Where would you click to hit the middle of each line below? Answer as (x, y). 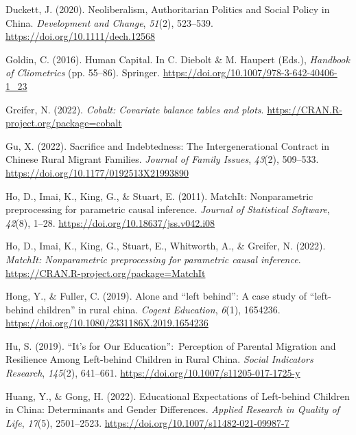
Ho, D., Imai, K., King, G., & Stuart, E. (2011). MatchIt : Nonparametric (159, 196)
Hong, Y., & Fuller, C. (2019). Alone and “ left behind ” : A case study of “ (160, 296)
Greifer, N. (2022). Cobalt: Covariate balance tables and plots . (135, 109)
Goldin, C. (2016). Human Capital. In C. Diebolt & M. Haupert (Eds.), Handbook (178, 59)
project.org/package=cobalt (64, 123)
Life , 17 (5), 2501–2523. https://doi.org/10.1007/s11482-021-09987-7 (147, 422)
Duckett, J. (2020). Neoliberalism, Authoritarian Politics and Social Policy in (168, 9)
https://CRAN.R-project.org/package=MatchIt (106, 272)
